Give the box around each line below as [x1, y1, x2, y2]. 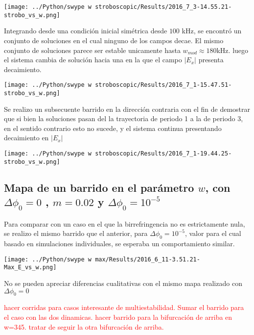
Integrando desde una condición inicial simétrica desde [4, 26, 167, 36]
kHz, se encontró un [182, 26, 242, 36]
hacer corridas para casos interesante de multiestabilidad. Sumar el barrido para [4, 302, 244, 312]
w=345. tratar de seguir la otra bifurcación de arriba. [4, 321, 164, 332]
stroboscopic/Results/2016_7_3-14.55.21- [95, 3, 232, 10]
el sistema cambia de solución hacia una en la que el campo [4, 54, 182, 65]
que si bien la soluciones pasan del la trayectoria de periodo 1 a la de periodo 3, [4, 113, 243, 124]
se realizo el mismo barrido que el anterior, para [4, 228, 148, 238]
